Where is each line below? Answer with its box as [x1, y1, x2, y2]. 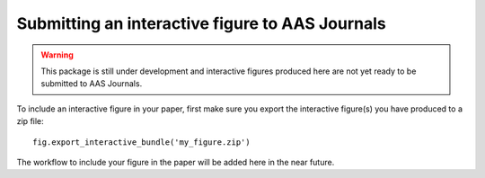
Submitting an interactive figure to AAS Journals [16, 13, 386, 33]
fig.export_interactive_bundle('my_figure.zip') [32, 137, 251, 147]
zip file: [16, 116, 44, 127]
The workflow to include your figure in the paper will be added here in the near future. [16, 156, 335, 167]
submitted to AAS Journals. [40, 78, 143, 89]
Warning [40, 49, 74, 60]
